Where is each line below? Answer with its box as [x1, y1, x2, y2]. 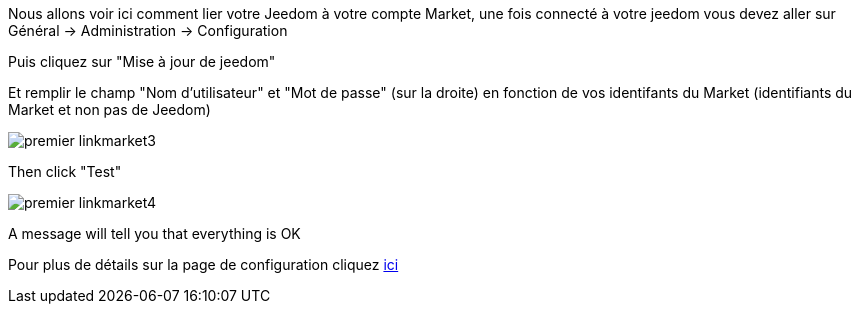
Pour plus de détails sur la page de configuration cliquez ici [8, 256, 399, 273]
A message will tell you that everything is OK [8, 225, 301, 242]
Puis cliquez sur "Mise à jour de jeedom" [8, 53, 276, 70]
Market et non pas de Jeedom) [8, 101, 211, 118]
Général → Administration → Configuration [8, 22, 288, 39]
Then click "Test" [8, 163, 122, 180]
